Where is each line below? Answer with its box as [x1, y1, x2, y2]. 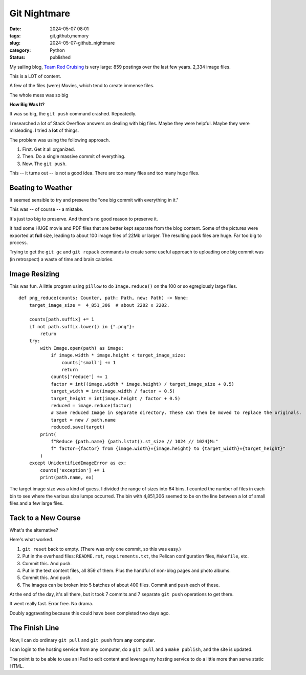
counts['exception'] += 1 [40, 467, 105, 473]
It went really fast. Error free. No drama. [9, 601, 94, 607]
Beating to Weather [9, 184, 73, 192]
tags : [9, 32, 21, 38]
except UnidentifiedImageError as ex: [29, 460, 127, 466]
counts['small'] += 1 [61, 360, 116, 365]
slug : [9, 40, 20, 46]
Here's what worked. [9, 537, 54, 543]
